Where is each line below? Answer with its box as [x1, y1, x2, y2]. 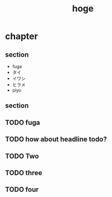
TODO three [5, 168, 42, 177]
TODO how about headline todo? [5, 135, 107, 144]
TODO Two [5, 152, 39, 160]
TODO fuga [5, 118, 40, 126]
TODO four [5, 186, 39, 194]
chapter [5, 31, 38, 42]
